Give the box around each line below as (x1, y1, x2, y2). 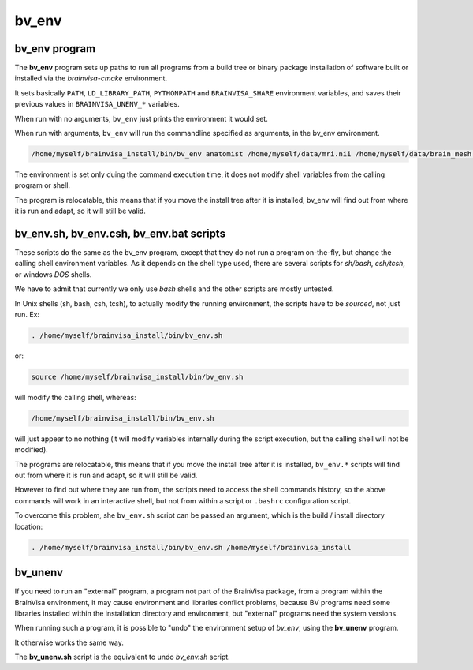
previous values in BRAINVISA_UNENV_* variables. (14, 99, 181, 109)
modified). (14, 445, 49, 455)
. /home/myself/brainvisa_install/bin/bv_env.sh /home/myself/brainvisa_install (31, 543, 352, 552)
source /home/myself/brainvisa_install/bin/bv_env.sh (31, 372, 244, 381)
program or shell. (14, 181, 71, 190)
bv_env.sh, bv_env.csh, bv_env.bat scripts (14, 226, 226, 240)
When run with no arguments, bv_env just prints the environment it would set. (14, 114, 268, 123)
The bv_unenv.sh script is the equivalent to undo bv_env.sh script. (14, 652, 230, 662)
